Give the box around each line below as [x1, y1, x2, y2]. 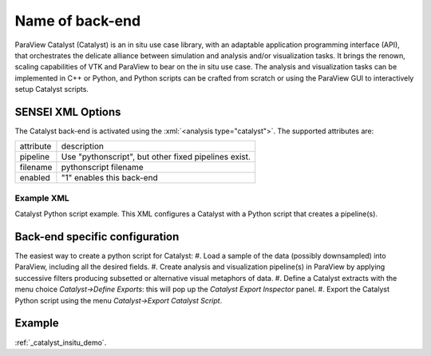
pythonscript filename [61, 162, 144, 173]
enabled [19, 172, 51, 184]
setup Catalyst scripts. [14, 85, 89, 94]
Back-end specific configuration [14, 230, 180, 243]
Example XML [14, 192, 69, 204]
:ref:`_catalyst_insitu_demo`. [14, 338, 107, 347]
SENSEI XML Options [14, 105, 121, 119]
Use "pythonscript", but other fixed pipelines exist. [61, 152, 251, 163]
